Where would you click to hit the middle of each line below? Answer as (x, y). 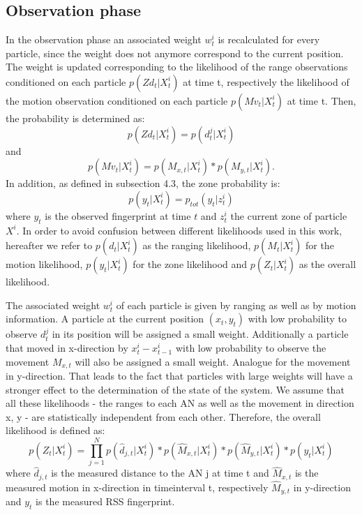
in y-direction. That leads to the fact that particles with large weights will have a (179, 375)
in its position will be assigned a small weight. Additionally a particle (200, 334)
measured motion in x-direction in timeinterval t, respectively (137, 487)
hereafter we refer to (49, 245)
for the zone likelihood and (190, 264)
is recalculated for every (269, 39)
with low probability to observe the (251, 347)
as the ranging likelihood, (197, 245)
